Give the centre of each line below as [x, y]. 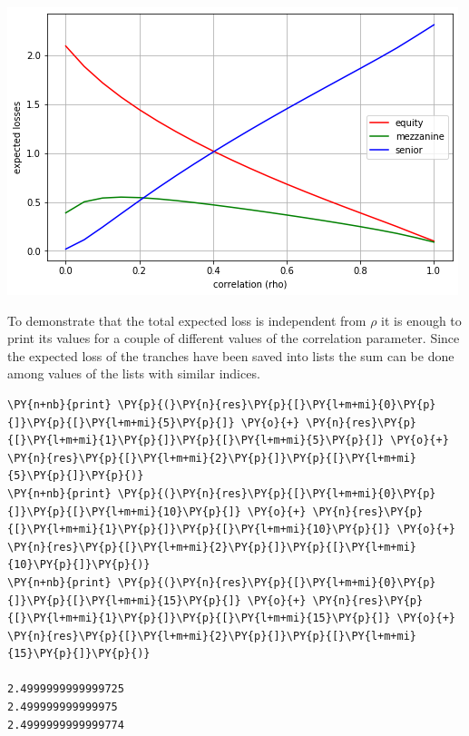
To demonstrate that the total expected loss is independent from [187, 320]
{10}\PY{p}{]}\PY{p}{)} [79, 565]
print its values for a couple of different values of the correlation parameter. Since [234, 338]
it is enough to [421, 320]
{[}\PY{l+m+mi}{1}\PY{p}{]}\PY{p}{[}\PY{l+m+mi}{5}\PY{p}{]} [196, 441]
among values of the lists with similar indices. [134, 373]
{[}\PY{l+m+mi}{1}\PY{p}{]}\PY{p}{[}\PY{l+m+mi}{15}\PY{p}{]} [199, 618]
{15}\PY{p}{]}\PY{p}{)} [79, 654]
